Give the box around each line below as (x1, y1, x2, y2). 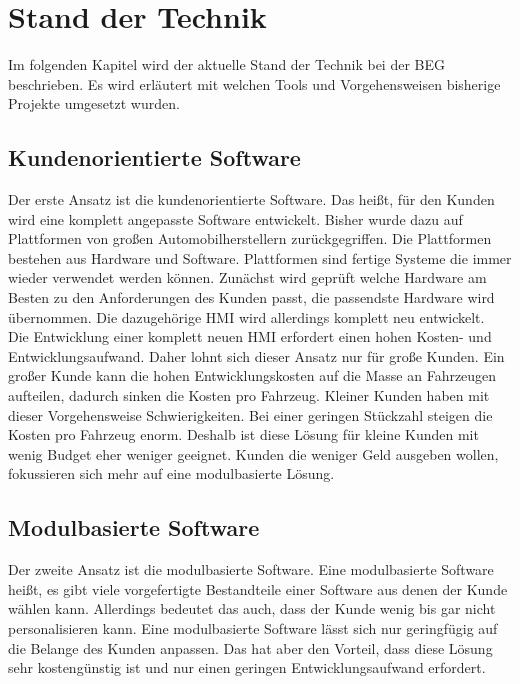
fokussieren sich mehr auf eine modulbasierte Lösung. (8, 463, 335, 484)
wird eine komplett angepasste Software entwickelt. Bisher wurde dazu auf (8, 208, 463, 229)
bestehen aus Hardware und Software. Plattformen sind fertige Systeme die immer (8, 247, 512, 268)
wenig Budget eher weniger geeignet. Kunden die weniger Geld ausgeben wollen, (8, 443, 499, 464)
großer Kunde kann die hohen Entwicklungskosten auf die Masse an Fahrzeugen (8, 365, 497, 386)
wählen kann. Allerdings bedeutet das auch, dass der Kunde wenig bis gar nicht (8, 598, 496, 619)
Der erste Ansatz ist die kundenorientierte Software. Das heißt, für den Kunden (8, 189, 495, 210)
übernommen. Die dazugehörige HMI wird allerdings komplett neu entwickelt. (8, 306, 485, 327)
